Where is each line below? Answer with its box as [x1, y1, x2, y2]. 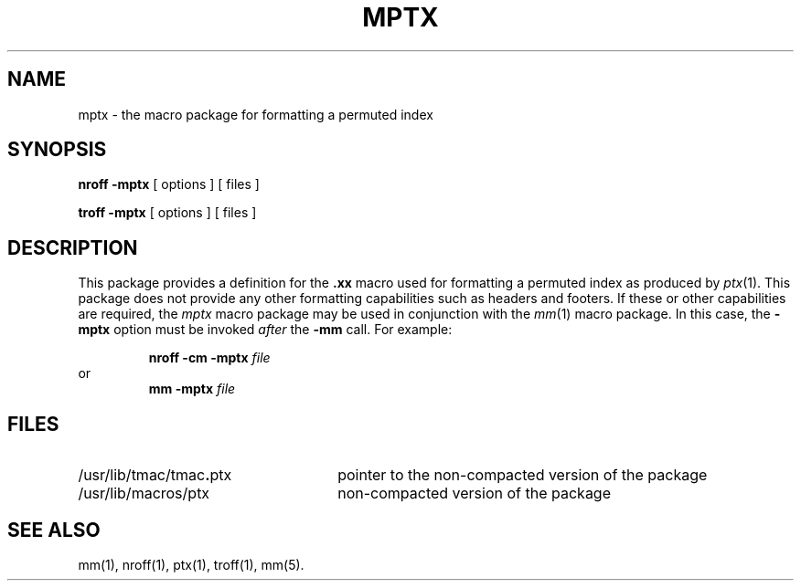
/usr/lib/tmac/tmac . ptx [78, 466, 232, 485]
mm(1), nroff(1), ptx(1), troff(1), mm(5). [78, 556, 304, 572]
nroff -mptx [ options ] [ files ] [78, 176, 260, 193]
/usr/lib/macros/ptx [78, 484, 210, 503]
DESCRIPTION [7, 236, 138, 259]
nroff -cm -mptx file [148, 350, 271, 366]
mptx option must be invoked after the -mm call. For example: [78, 321, 453, 338]
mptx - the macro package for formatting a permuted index [78, 106, 433, 122]
